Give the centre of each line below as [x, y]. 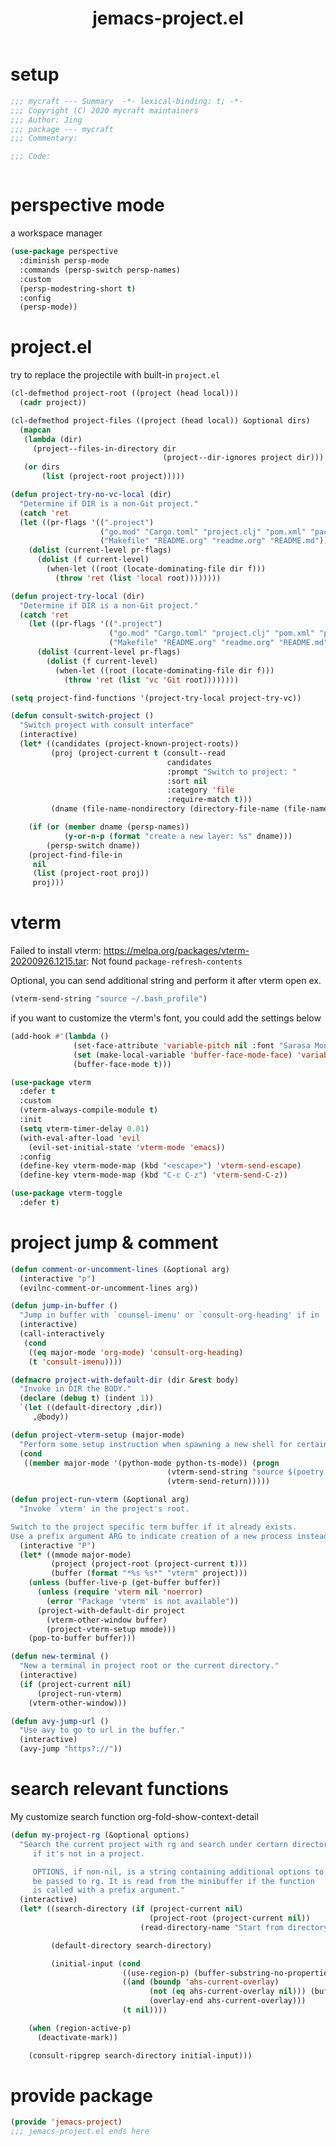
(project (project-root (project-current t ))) [149, 1564]
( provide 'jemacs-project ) [66, 2122]
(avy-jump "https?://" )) [71, 1749]
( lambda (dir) [53, 439]
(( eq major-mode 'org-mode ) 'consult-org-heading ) [136, 1352]
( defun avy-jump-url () [60, 1721]
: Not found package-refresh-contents [164, 961]
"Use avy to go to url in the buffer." [102, 1730]
